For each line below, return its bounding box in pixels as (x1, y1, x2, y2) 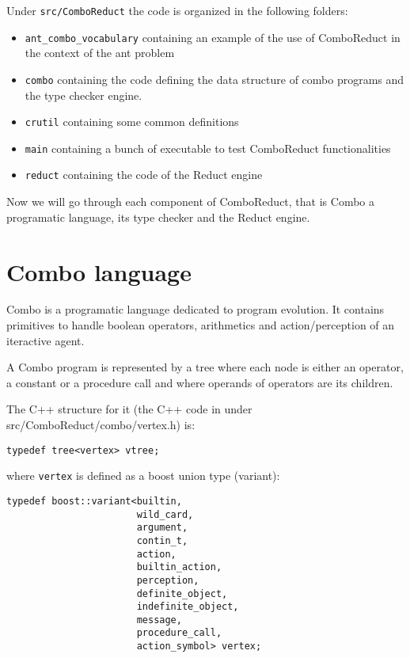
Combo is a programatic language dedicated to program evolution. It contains (6, 301, 385, 318)
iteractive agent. (6, 332, 85, 348)
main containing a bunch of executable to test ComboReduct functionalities (25, 139, 391, 156)
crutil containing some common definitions (25, 113, 239, 130)
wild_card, (136, 508, 194, 520)
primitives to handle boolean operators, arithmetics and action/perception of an (6, 317, 395, 333)
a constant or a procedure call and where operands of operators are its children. (6, 374, 393, 390)
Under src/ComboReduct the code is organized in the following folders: (6, 2, 348, 18)
